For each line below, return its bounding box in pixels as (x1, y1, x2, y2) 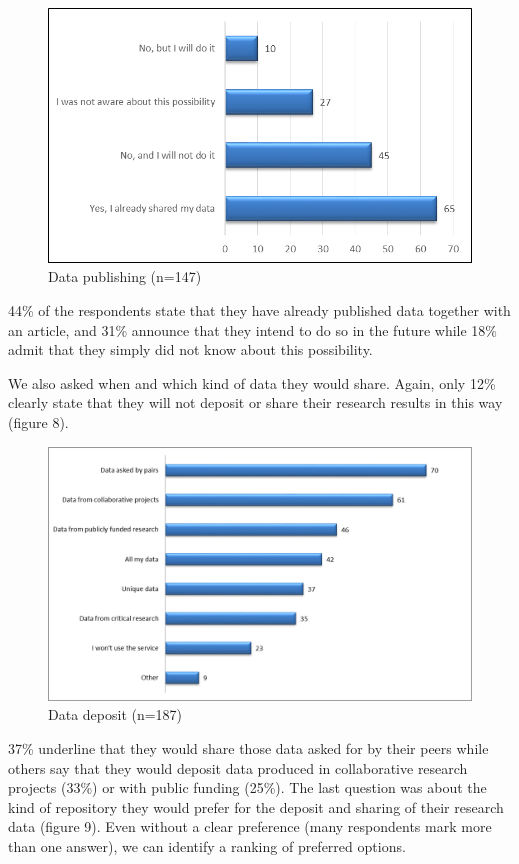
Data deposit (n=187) (48, 704, 183, 725)
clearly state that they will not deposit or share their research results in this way (8, 392, 503, 413)
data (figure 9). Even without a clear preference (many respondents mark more (8, 816, 492, 837)
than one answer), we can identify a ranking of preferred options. (8, 835, 406, 856)
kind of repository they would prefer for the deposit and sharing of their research (8, 796, 504, 817)
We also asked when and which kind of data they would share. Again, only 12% (8, 372, 496, 393)
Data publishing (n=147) (48, 266, 202, 287)
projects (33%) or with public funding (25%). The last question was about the (8, 777, 487, 798)
